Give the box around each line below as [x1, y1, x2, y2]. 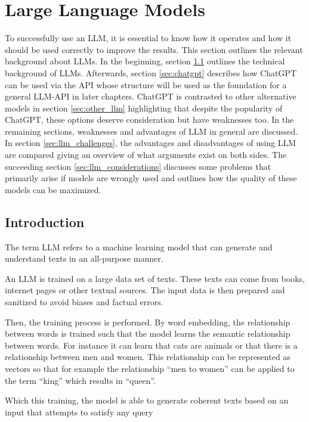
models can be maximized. [5, 183, 101, 196]
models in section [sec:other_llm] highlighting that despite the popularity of [5, 101, 283, 114]
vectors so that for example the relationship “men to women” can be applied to [5, 362, 295, 374]
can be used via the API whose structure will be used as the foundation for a [5, 78, 287, 91]
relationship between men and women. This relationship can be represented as [5, 350, 291, 363]
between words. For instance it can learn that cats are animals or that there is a [5, 339, 298, 351]
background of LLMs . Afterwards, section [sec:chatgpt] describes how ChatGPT [5, 66, 296, 79]
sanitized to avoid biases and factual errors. [5, 296, 163, 308]
